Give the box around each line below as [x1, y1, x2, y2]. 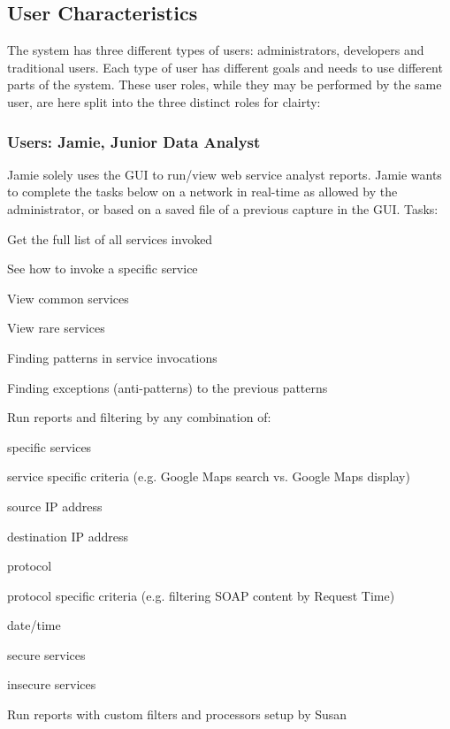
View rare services [7, 318, 105, 337]
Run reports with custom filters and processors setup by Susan [7, 705, 347, 724]
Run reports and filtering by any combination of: [7, 408, 271, 426]
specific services [7, 437, 92, 456]
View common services [7, 288, 129, 307]
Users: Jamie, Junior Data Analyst [7, 130, 261, 152]
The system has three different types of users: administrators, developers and [7, 41, 424, 59]
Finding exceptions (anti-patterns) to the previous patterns [7, 378, 328, 396]
